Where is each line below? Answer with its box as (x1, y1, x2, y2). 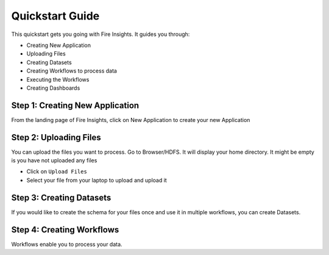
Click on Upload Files (26, 168, 88, 175)
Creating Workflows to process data (26, 67, 117, 74)
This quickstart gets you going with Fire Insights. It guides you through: (11, 31, 190, 38)
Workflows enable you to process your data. (11, 240, 122, 248)
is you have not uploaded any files (11, 157, 97, 164)
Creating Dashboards (26, 84, 80, 92)
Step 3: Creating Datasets (11, 192, 111, 203)
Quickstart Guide (11, 9, 100, 23)
